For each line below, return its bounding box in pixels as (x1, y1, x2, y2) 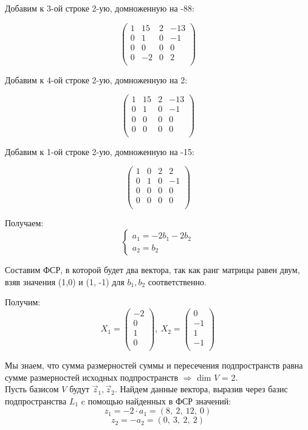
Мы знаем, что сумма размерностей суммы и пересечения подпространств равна (5, 359, 303, 372)
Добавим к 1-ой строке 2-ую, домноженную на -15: (5, 145, 194, 158)
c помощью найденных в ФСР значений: (81, 394, 231, 407)
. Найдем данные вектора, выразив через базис (114, 383, 288, 395)
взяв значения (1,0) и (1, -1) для (5, 275, 125, 288)
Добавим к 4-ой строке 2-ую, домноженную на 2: (5, 73, 188, 86)
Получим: (5, 296, 41, 308)
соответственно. (148, 275, 207, 288)
